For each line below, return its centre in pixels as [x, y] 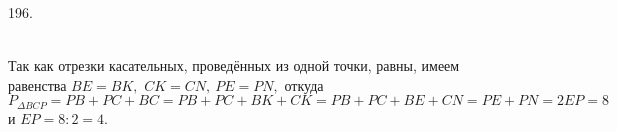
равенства [37, 84]
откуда [304, 84]
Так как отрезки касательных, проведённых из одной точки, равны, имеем [234, 65]
